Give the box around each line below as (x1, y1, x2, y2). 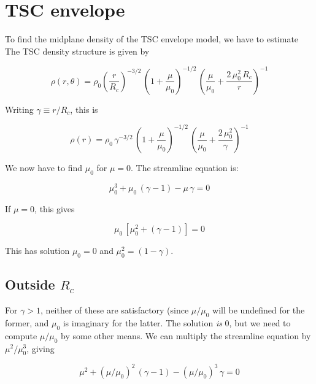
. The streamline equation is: (131, 161, 239, 174)
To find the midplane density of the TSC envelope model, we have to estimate (5, 33, 299, 45)
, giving (26, 342, 55, 355)
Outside (5, 275, 55, 294)
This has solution (5, 244, 70, 257)
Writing (5, 102, 34, 115)
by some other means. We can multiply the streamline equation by (61, 329, 311, 342)
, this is (70, 102, 98, 115)
